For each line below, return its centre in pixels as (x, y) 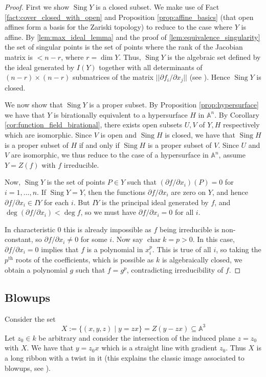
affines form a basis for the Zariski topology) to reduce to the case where (119, 27)
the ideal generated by (40, 67)
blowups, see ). (28, 368)
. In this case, (214, 239)
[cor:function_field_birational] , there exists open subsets (94, 125)
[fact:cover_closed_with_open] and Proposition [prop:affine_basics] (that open (129, 17)
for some (94, 239)
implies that (60, 249)
